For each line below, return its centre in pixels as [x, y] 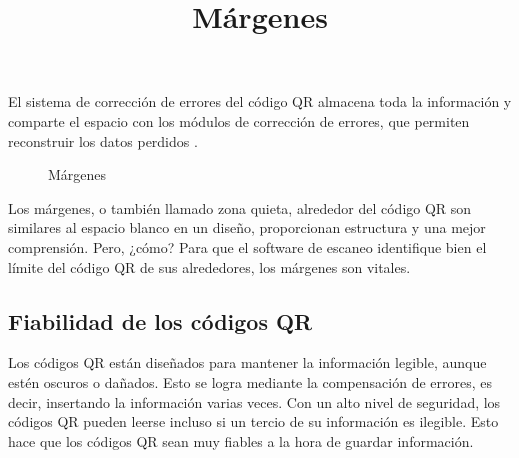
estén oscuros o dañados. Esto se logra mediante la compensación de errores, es [250, 381]
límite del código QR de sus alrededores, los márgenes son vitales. [209, 266]
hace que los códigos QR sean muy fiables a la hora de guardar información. [241, 440]
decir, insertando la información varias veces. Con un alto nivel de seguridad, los [254, 401]
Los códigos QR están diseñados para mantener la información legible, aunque [247, 362]
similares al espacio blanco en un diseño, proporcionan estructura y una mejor [247, 227]
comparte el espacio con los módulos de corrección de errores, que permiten [239, 120]
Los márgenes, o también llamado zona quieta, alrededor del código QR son [240, 207]
